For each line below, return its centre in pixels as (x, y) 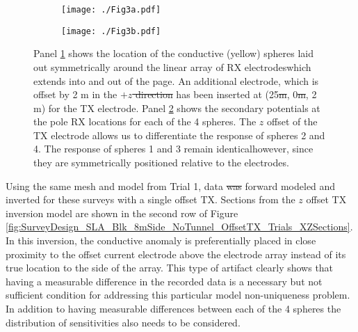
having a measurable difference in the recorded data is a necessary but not (164, 281)
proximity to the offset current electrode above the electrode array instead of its (176, 254)
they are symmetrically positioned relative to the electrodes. (161, 163)
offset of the (292, 121)
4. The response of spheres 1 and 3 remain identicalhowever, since (173, 149)
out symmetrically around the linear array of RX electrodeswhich (172, 66)
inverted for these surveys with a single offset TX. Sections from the (150, 199)
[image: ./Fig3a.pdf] (111, 10)
